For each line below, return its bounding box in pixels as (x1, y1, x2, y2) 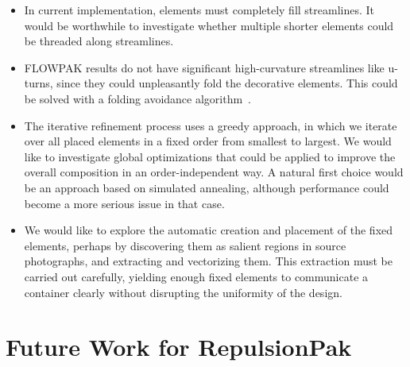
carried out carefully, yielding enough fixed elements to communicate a (24, 268, 369, 284)
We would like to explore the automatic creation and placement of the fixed (24, 222, 393, 238)
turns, (24, 75, 53, 91)
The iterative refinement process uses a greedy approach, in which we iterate (24, 117, 397, 133)
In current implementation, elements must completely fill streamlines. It (24, 2, 375, 17)
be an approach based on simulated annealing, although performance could (24, 179, 389, 195)
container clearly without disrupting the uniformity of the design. (24, 284, 342, 300)
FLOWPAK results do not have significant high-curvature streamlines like (24, 59, 385, 75)
